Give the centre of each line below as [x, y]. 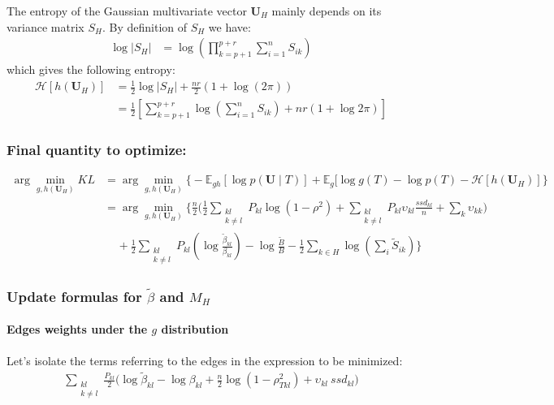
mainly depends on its [327, 11]
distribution [195, 329]
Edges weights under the [77, 329]
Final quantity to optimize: [97, 150]
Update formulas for [74, 296]
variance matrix [45, 26]
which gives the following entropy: [91, 69]
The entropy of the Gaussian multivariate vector [127, 11]
